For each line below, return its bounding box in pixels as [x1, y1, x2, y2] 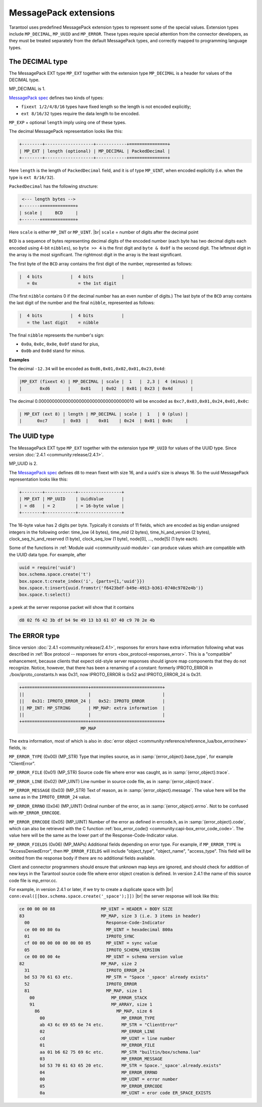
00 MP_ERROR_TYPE [39, 1015, 155, 1021]
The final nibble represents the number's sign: [9, 332, 104, 338]
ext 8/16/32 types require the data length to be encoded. [21, 110, 140, 116]
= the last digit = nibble [27, 320, 99, 325]
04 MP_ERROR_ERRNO [39, 1070, 158, 1075]
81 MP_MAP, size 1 [24, 988, 143, 994]
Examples [9, 357, 30, 362]
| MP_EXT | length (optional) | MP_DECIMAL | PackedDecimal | [19, 148, 170, 154]
